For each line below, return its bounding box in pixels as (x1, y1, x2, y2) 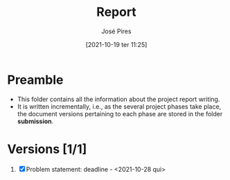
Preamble (7, 72, 64, 87)
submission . (17, 117, 54, 125)
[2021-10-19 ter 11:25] (85, 40, 148, 48)
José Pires (101, 27, 132, 35)
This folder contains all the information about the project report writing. (17, 95, 220, 103)
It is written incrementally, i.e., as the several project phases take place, (17, 102, 222, 111)
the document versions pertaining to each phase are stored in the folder (17, 109, 223, 118)
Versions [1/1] (7, 141, 87, 156)
